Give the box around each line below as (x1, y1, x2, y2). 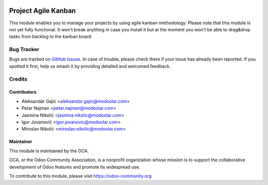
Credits (9, 75, 27, 82)
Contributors (9, 89, 37, 95)
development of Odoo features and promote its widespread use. (9, 164, 140, 170)
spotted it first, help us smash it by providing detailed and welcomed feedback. (9, 63, 171, 69)
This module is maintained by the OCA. (9, 148, 89, 154)
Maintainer (9, 139, 32, 145)
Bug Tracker (9, 46, 40, 53)
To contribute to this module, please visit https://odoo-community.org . (9, 173, 153, 179)
